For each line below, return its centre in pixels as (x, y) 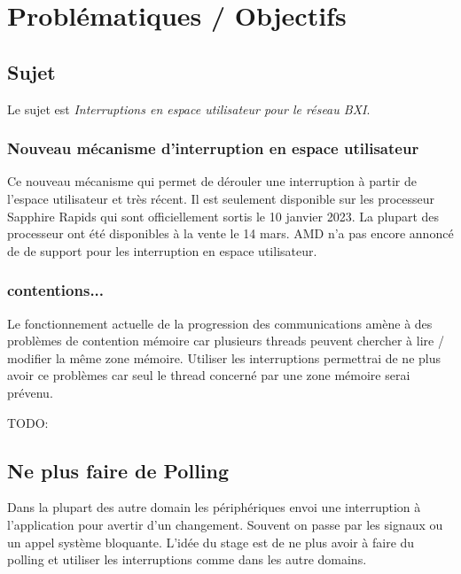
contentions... (56, 290)
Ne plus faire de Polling (118, 470)
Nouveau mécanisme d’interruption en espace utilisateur (213, 148)
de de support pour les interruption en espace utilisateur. (162, 250)
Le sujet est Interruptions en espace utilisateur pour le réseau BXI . (189, 109)
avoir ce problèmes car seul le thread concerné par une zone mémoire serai (209, 375)
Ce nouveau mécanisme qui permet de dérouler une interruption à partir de (212, 181)
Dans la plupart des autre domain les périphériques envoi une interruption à (214, 507)
